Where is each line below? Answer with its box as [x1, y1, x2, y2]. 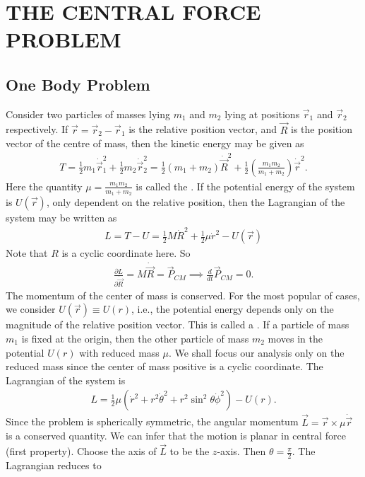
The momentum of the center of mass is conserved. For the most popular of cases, [6, 287, 360, 302]
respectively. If [6, 122, 68, 137]
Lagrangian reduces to [6, 458, 102, 473]
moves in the [268, 331, 323, 345]
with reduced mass [79, 345, 160, 360]
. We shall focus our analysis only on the [169, 345, 345, 360]
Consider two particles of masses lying [6, 106, 170, 121]
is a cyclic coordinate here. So [61, 246, 191, 260]
